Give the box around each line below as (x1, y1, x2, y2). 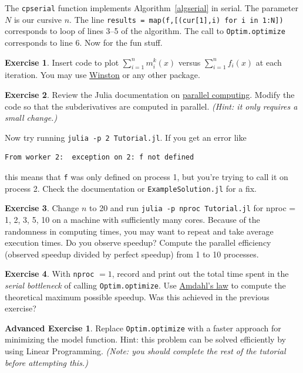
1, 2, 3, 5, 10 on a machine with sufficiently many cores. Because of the (5, 213, 260, 225)
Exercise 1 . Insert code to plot (5, 56, 119, 68)
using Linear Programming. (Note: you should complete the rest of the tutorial (5, 345, 286, 357)
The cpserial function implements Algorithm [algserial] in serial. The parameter (5, 2, 298, 13)
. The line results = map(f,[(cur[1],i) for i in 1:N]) (69, 13, 284, 25)
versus (178, 56, 201, 68)
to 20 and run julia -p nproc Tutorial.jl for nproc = (89, 202, 296, 214)
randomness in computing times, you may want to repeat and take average (5, 225, 274, 237)
